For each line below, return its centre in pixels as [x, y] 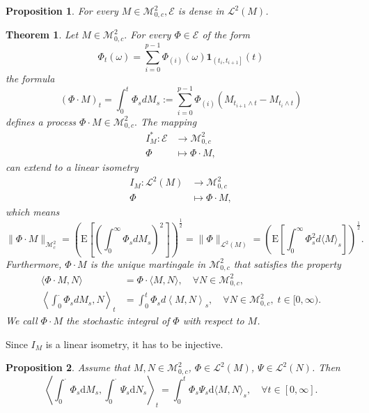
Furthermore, [34, 263]
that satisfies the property [287, 263]
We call [22, 321]
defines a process [41, 121]
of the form [226, 35]
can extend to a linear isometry [72, 167]
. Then [326, 367]
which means [33, 211]
